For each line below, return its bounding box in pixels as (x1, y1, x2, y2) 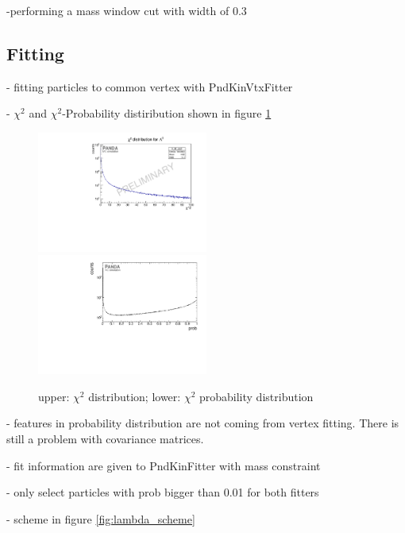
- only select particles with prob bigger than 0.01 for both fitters (6, 484, 319, 500)
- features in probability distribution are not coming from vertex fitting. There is (6, 415, 399, 431)
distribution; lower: (88, 388, 181, 404)
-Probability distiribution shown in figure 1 (62, 105, 272, 122)
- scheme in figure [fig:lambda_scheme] (6, 510, 195, 527)
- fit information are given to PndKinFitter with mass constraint (6, 457, 321, 473)
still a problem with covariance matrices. (6, 431, 204, 447)
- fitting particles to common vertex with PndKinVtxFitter (6, 78, 293, 95)
